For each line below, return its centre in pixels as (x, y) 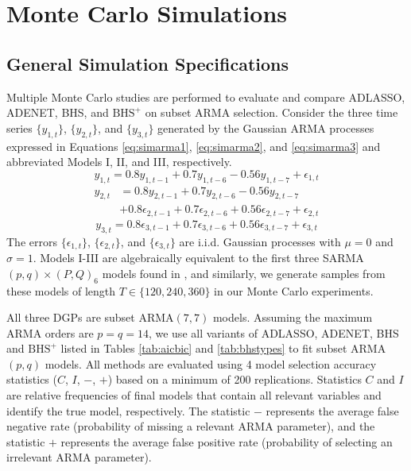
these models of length (61, 290)
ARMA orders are (50, 332)
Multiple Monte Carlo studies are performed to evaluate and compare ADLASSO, (206, 97)
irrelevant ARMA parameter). (79, 457)
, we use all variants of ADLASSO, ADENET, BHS (273, 332)
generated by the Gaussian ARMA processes (266, 127)
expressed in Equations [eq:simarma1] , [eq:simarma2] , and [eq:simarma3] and (194, 146)
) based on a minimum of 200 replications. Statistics (235, 379)
